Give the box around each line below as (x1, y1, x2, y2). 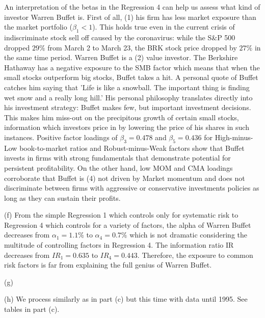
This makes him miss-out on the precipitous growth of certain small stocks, (4, 112, 239, 122)
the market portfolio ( (4, 21, 72, 32)
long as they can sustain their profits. (4, 192, 121, 203)
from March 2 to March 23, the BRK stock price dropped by (47, 42, 237, 52)
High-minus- (215, 131, 253, 142)
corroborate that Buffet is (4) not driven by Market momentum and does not (4, 172, 245, 183)
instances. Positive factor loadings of (4, 131, 118, 142)
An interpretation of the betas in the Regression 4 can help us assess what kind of (4, 2, 260, 12)
